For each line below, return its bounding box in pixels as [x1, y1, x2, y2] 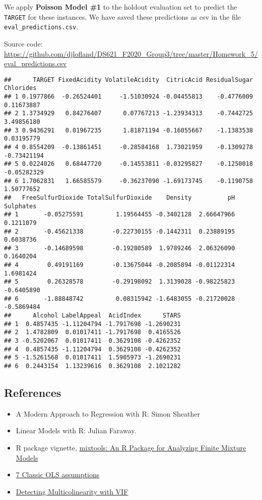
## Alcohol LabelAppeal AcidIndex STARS [4, 312, 181, 320]
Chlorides [4, 84, 37, 92]
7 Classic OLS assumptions [16, 469, 100, 480]
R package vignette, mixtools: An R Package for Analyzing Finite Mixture [16, 442, 246, 453]
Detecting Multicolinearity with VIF [16, 486, 128, 496]
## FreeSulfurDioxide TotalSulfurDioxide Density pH [4, 194, 235, 201]
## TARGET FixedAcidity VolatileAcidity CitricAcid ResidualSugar [4, 76, 253, 83]
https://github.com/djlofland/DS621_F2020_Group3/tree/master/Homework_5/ [4, 48, 258, 59]
